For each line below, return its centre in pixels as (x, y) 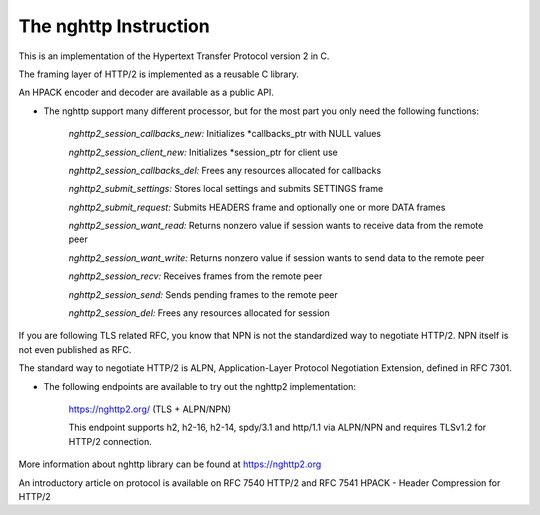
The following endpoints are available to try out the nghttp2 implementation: (200, 386)
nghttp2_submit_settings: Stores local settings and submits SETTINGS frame (226, 189)
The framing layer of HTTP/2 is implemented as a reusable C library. (159, 74)
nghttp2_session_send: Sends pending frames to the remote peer (203, 294)
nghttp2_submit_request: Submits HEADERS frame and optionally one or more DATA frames (257, 207)
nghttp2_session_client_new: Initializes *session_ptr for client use (203, 152)
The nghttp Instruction (114, 26)
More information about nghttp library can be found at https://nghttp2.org (170, 464)
